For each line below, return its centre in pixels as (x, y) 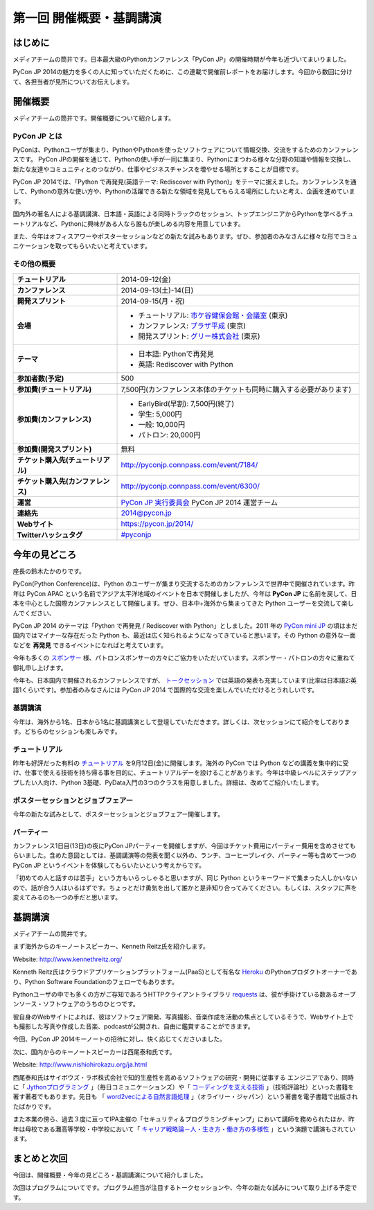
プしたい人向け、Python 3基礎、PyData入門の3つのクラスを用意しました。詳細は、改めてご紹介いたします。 (168, 782)
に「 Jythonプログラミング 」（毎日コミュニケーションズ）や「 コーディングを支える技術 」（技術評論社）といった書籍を (184, 1087)
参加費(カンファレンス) (54, 419)
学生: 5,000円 (160, 414)
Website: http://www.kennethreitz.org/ (68, 959)
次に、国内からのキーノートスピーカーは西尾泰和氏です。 (94, 1052)
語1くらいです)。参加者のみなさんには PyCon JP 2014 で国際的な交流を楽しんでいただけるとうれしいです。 (166, 690)
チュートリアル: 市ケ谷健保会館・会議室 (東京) (213, 315)
